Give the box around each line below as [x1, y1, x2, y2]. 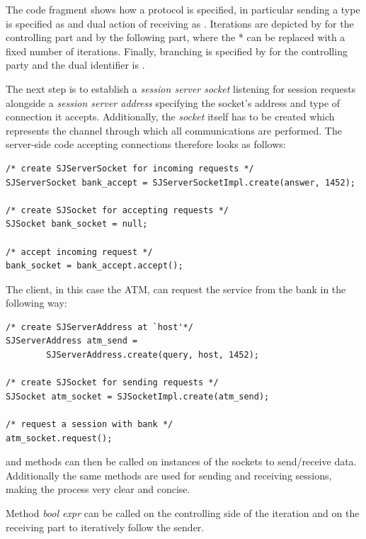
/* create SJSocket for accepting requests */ [6, 205, 229, 215]
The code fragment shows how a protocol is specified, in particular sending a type [6, 2, 360, 16]
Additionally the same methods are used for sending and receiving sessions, [6, 467, 332, 482]
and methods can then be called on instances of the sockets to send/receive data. [6, 454, 357, 469]
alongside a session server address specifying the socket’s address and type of [6, 95, 341, 110]
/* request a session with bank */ [6, 419, 173, 430]
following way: [6, 295, 67, 310]
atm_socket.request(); [6, 433, 113, 443]
